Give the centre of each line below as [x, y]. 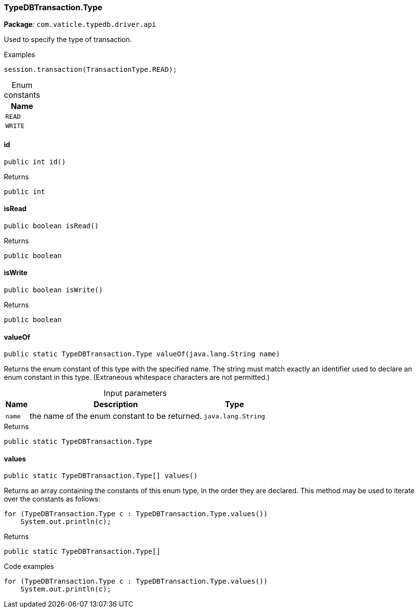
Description [116, 404]
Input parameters [135, 393]
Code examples [29, 567]
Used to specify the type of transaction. [68, 40]
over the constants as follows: [52, 499]
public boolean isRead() [51, 226]
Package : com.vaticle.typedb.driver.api [80, 24]
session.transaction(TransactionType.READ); [91, 70]
